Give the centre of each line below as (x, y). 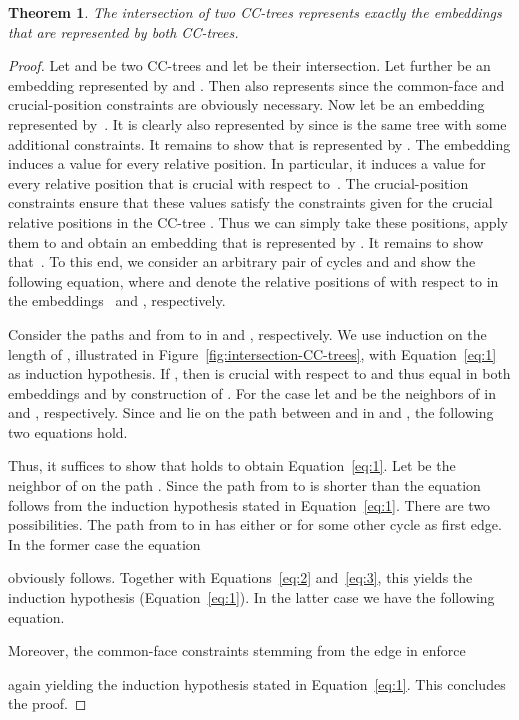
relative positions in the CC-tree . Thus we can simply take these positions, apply (258, 221)
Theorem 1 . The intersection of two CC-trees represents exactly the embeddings (255, 12)
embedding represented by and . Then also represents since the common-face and (256, 84)
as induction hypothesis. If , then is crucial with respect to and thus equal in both (259, 373)
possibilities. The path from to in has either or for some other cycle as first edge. (255, 524)
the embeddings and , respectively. (117, 300)
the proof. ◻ (47, 703)
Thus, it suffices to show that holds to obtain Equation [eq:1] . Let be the (232, 465)
